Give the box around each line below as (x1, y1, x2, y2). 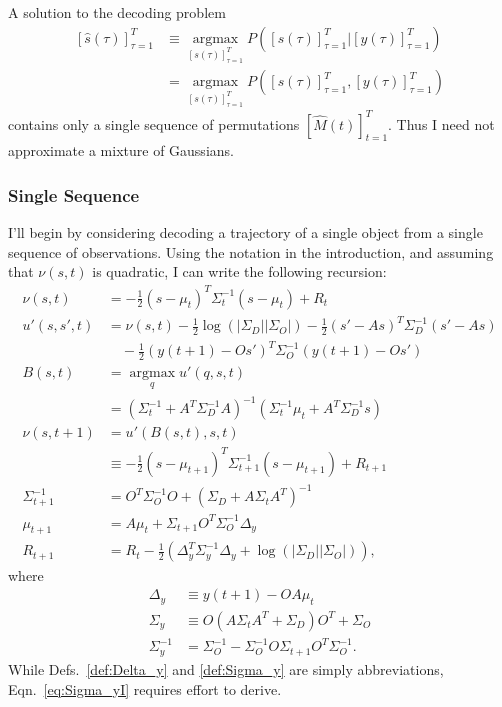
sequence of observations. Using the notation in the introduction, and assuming (8, 241, 494, 262)
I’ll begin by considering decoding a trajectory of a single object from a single (8, 222, 483, 243)
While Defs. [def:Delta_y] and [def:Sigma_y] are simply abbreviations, (8, 658, 444, 679)
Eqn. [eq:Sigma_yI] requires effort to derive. (8, 678, 282, 699)
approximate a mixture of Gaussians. (8, 140, 234, 161)
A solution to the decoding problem (8, 2, 226, 22)
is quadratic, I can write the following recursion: (92, 261, 387, 282)
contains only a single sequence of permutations (8, 113, 300, 134)
